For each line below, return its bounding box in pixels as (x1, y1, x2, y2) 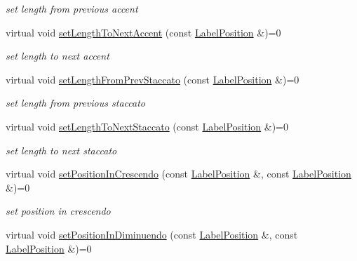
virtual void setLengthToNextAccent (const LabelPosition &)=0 (6, 25, 281, 39)
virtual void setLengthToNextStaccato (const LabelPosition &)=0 (6, 119, 289, 133)
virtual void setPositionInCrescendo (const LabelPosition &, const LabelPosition (6, 166, 351, 181)
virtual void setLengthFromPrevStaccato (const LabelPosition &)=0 (6, 72, 299, 86)
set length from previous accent (6, 1, 138, 15)
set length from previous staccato (6, 95, 145, 110)
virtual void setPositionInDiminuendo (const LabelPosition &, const (6, 227, 298, 241)
